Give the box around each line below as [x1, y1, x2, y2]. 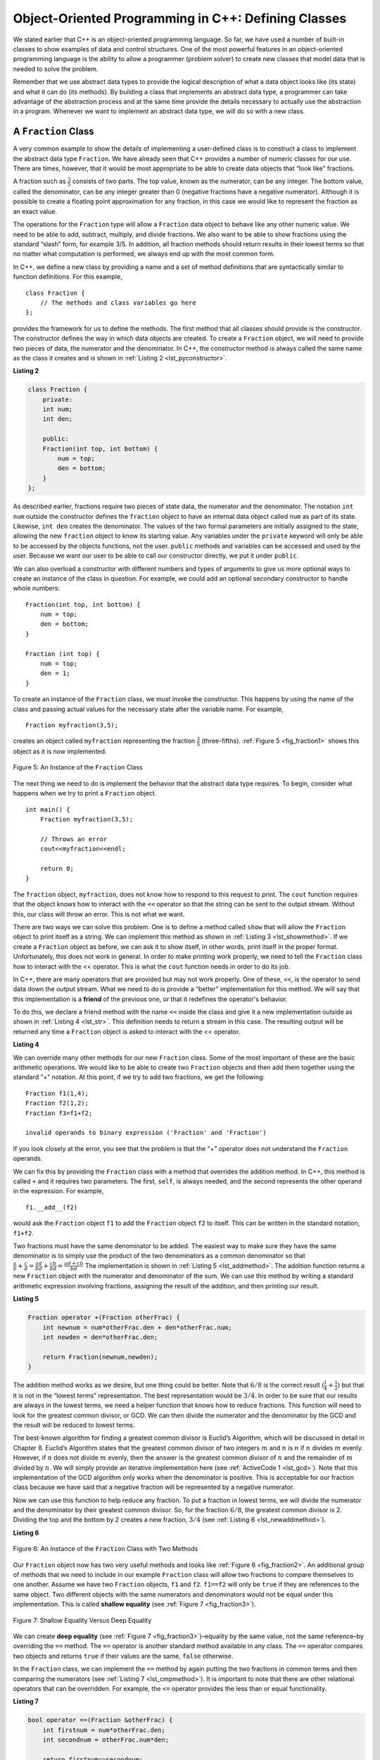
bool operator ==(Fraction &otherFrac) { [27, 1716, 173, 1724]
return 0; [39, 865, 74, 872]
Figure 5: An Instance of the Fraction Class [13, 763, 144, 772]
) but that [337, 1381, 365, 1390]
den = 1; [39, 670, 70, 677]
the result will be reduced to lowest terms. [13, 1421, 135, 1429]
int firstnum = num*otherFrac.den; [42, 1726, 165, 1734]
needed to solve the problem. [13, 64, 99, 73]
